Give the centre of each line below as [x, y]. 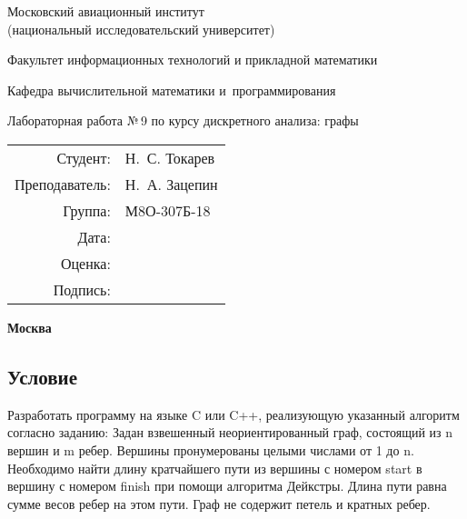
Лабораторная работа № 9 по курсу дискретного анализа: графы [183, 120]
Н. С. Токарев [170, 157]
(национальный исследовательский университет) [141, 29]
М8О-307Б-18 [168, 210]
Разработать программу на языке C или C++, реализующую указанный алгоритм [233, 414]
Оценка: [85, 263]
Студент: [84, 157]
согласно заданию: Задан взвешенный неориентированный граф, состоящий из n [230, 432]
